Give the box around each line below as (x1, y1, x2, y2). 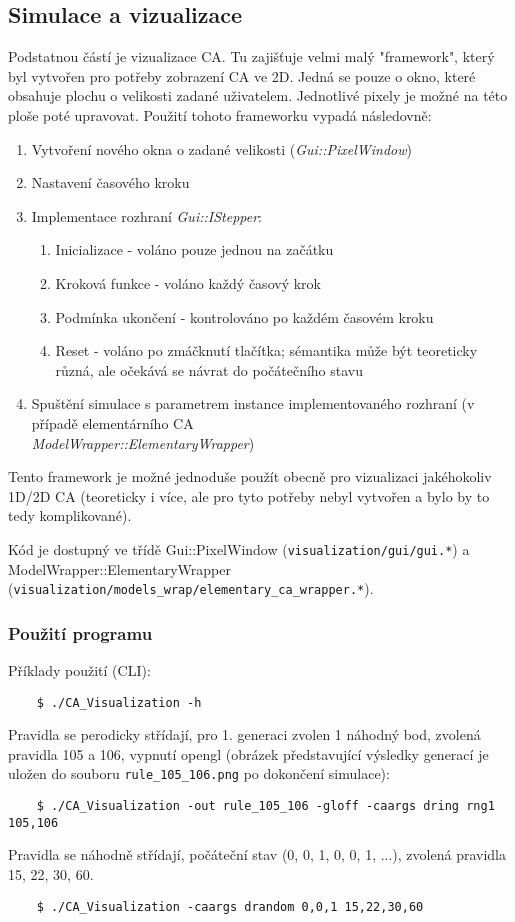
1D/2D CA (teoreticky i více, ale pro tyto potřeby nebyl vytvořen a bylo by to (8, 485, 490, 506)
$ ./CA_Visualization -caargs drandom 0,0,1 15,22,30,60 (36, 899, 424, 914)
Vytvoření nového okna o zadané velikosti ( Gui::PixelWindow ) (31, 138, 412, 159)
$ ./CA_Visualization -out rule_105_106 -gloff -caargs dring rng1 (36, 799, 495, 814)
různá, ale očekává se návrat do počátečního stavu (55, 359, 364, 380)
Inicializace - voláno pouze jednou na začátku (55, 239, 334, 260)
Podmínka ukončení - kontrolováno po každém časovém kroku (55, 306, 434, 327)
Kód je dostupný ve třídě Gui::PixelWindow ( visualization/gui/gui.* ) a (8, 538, 470, 559)
